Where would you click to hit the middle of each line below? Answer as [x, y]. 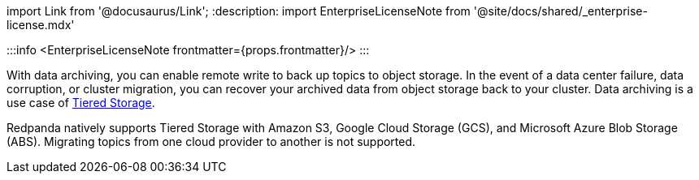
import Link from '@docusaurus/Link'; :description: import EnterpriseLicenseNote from [239, 11]
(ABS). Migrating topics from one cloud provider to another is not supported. [211, 141]
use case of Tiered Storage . [81, 103]
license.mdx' [41, 25]
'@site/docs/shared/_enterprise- [560, 11]
